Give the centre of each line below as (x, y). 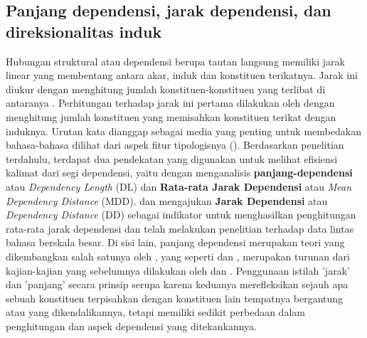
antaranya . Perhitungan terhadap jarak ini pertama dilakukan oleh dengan (170, 103)
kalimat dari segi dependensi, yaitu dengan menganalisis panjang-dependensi (179, 173)
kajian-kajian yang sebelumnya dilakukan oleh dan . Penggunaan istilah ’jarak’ (178, 270)
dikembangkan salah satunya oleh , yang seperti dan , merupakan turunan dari (178, 256)
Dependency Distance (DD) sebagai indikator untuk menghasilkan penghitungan (181, 215)
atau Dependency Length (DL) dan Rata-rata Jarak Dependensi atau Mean (179, 186)
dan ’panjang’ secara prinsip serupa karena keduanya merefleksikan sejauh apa (177, 284)
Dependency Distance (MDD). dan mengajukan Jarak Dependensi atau (167, 200)
